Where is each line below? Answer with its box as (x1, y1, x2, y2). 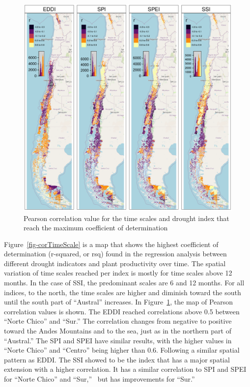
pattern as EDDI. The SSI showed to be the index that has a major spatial (4, 354, 230, 364)
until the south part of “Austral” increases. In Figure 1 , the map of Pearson (4, 297, 233, 307)
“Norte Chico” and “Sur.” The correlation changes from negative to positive (4, 316, 232, 326)
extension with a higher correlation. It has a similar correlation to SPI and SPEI (4, 364, 247, 374)
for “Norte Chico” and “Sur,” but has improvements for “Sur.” (4, 374, 195, 384)
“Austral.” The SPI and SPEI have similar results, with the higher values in (4, 335, 232, 345)
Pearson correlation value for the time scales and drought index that (24, 213, 229, 223)
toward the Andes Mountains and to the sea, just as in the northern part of (4, 326, 231, 336)
